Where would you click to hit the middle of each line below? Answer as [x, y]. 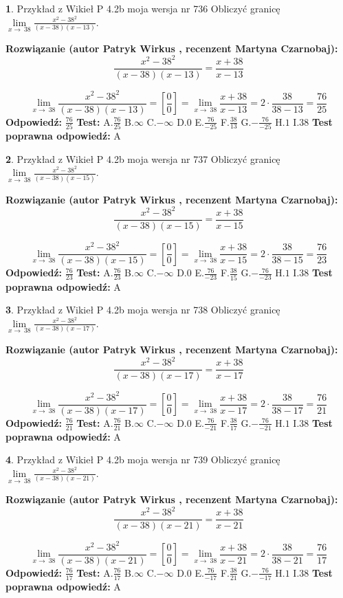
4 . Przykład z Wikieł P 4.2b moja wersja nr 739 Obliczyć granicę [143, 459]
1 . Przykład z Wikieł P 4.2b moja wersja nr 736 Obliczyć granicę [143, 8]
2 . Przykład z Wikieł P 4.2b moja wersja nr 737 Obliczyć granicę [143, 158]
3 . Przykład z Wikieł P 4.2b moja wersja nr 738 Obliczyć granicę [143, 310]
